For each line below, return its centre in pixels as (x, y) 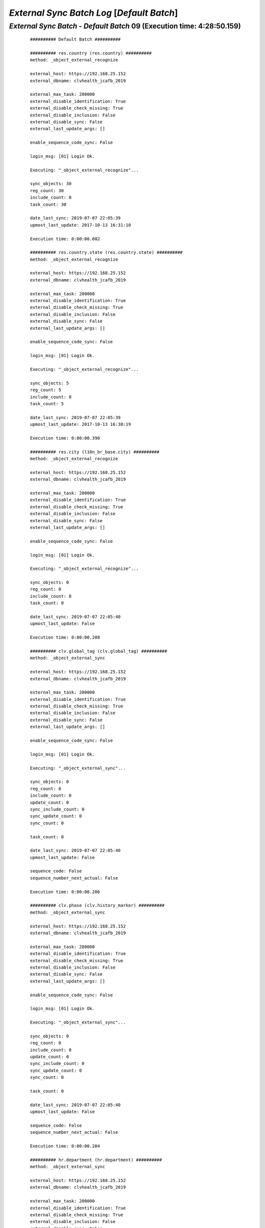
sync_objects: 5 (50, 383)
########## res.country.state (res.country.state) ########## (106, 252)
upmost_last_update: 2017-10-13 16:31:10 (80, 225)
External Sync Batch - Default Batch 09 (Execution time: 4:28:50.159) (125, 26)
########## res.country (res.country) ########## (91, 53)
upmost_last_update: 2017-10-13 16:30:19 (80, 424)
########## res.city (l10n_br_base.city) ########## (95, 452)
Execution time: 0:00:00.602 (65, 239)
